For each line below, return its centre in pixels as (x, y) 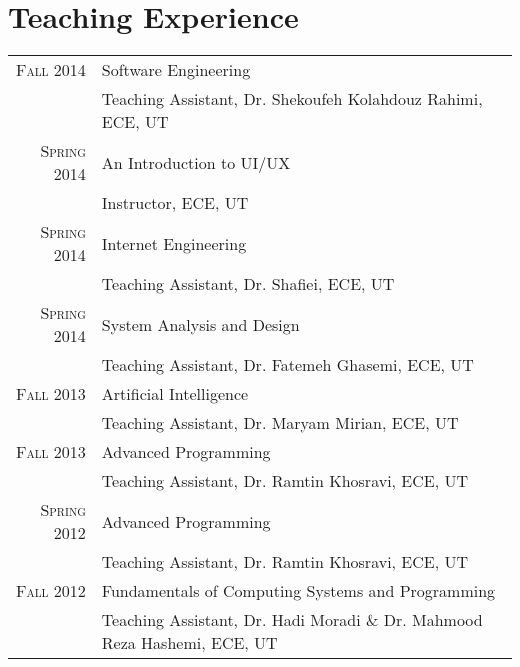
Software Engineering (176, 70)
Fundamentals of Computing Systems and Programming (298, 591)
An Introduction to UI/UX (196, 162)
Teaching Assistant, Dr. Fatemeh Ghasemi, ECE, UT (287, 365)
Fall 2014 (51, 70)
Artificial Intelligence (175, 394)
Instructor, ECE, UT (175, 203)
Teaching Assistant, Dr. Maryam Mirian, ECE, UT (280, 423)
